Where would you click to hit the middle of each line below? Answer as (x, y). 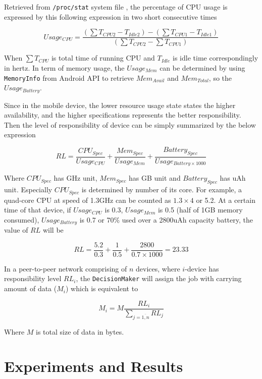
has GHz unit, (75, 178)
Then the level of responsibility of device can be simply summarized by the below (130, 124)
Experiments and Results (94, 366)
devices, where (158, 268)
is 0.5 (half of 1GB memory (200, 210)
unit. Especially (28, 189)
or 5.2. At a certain (226, 200)
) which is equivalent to (102, 288)
